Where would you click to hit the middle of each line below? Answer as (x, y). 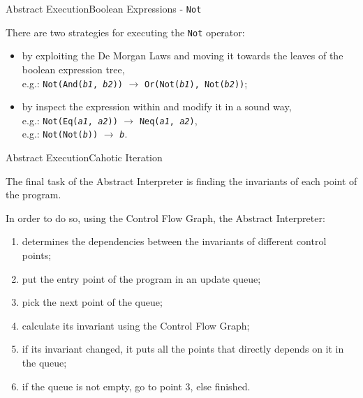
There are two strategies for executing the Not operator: (125, 32)
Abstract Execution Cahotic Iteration (84, 157)
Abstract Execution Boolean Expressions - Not (104, 8)
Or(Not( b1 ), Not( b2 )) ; (196, 83)
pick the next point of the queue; (92, 302)
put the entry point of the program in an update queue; (141, 278)
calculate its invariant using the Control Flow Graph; (136, 325)
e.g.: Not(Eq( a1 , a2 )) (70, 120)
